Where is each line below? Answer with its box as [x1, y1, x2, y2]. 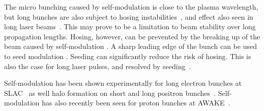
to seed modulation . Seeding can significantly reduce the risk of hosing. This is [4, 50, 251, 61]
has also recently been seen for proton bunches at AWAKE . [42, 97, 230, 108]
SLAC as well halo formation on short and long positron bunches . [4, 87, 216, 98]
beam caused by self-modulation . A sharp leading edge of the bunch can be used [4, 41, 257, 51]
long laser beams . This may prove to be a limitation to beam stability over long [4, 21, 256, 32]
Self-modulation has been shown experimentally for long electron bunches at [4, 78, 242, 88]
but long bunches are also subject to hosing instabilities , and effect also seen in [4, 11, 253, 22]
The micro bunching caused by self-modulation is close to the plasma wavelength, [4, 2, 258, 12]
